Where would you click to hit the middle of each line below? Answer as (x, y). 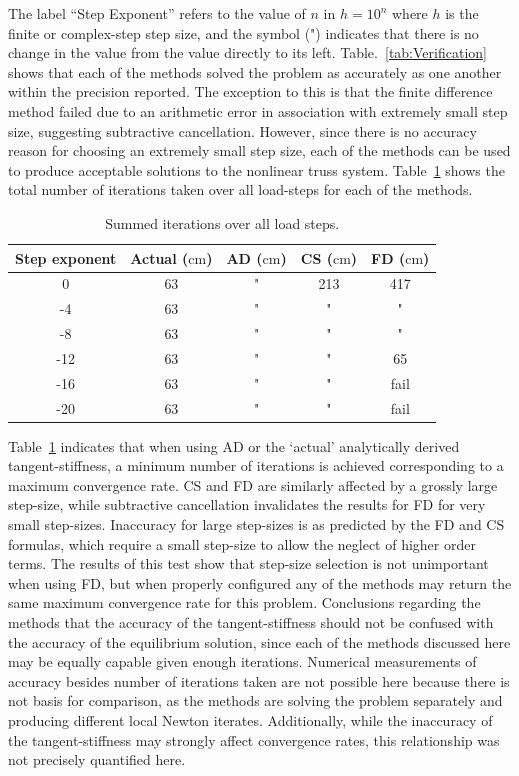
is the (462, 13)
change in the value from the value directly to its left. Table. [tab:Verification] (247, 52)
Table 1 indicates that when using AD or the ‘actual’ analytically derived (234, 445)
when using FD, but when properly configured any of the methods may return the (260, 582)
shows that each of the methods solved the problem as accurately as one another (255, 71)
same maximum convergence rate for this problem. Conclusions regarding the (244, 602)
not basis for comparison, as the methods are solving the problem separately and (255, 700)
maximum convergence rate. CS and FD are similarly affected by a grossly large (253, 484)
